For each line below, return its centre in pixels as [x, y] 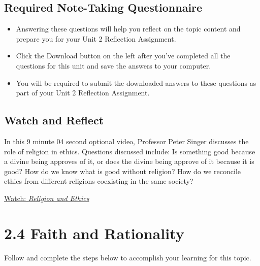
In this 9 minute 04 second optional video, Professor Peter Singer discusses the [126, 141]
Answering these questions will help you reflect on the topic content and [128, 29]
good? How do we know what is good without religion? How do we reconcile [123, 171]
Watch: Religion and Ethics [47, 198]
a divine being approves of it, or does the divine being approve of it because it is [129, 161]
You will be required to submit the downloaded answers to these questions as [136, 82]
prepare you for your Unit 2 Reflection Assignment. [96, 38]
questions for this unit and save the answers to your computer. [113, 65]
